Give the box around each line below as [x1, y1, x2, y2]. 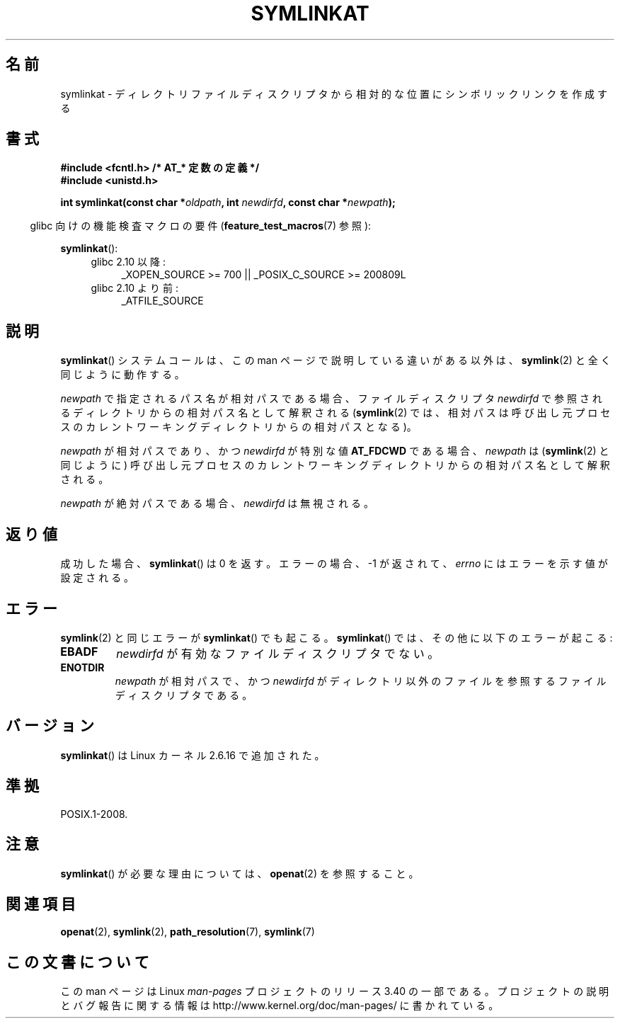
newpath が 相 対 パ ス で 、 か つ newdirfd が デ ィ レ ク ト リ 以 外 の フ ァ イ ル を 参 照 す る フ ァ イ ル [115, 674, 607, 687]
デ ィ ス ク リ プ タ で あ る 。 [115, 688, 253, 701]
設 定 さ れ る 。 [60, 571, 134, 584]
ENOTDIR [60, 661, 105, 673]
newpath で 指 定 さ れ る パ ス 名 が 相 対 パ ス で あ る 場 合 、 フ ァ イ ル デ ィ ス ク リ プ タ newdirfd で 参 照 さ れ [60, 392, 602, 405]
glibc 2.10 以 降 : [91, 256, 166, 268]
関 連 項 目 [6, 894, 76, 913]
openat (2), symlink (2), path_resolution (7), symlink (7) [60, 926, 315, 938]
